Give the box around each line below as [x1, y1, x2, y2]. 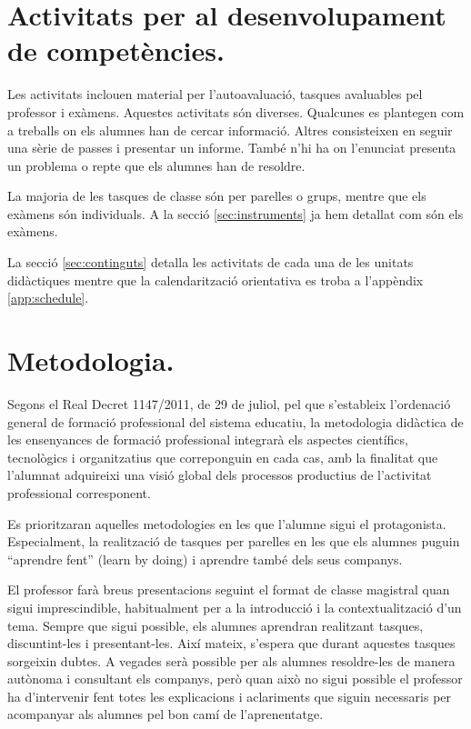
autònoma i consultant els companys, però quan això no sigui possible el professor [7, 669, 463, 688]
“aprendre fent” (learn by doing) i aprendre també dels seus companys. [7, 549, 403, 568]
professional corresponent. [7, 483, 151, 502]
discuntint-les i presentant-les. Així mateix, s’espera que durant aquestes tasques [7, 634, 456, 653]
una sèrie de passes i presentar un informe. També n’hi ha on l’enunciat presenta [7, 138, 456, 157]
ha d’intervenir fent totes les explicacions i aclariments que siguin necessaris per [7, 686, 452, 705]
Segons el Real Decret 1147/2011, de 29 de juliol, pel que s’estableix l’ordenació [7, 394, 451, 413]
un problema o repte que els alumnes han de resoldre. [7, 155, 306, 175]
